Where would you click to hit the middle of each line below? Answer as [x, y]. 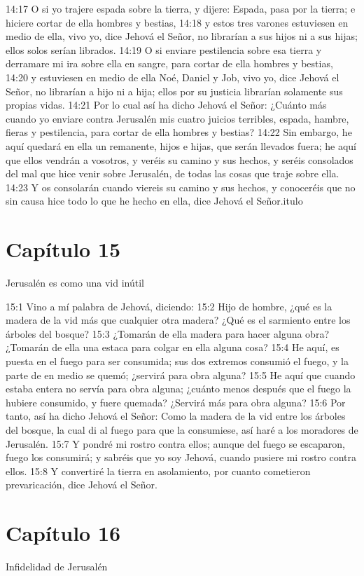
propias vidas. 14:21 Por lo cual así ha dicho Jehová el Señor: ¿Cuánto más [166, 105]
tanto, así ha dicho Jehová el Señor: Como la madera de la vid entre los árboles [176, 416]
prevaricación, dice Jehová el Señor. [82, 485]
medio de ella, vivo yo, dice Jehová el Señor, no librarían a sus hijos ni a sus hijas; [182, 36]
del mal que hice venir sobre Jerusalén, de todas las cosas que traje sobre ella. [173, 173]
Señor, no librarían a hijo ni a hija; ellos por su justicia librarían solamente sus [174, 91]
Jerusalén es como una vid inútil [75, 283]
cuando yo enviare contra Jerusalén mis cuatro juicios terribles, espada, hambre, [177, 118]
